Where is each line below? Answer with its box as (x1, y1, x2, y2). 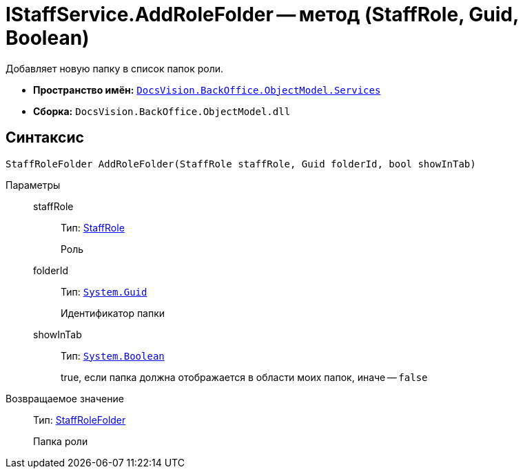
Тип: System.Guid (61, 285, 147, 298)
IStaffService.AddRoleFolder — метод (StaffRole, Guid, (6, 3, 519, 26)
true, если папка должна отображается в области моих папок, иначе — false (61, 371, 428, 383)
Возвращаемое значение (6, 392, 124, 404)
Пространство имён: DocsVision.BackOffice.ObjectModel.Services (33, 83, 381, 96)
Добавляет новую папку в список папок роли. (6, 62, 224, 74)
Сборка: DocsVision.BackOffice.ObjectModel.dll (33, 105, 291, 117)
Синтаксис (6, 129, 84, 147)
